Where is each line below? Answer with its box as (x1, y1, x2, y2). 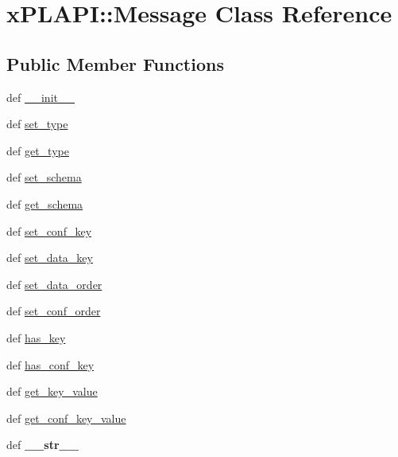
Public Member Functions (6, 51, 224, 76)
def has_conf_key (6, 356, 95, 373)
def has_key (6, 329, 66, 346)
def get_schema (6, 195, 83, 212)
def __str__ (6, 436, 79, 453)
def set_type (6, 115, 68, 132)
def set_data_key (6, 249, 93, 266)
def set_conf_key (6, 222, 92, 239)
